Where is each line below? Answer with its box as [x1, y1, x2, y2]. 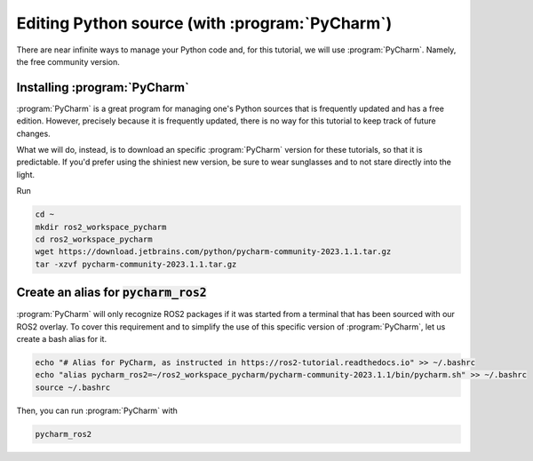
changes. [16, 128, 51, 139]
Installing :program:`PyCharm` [16, 80, 190, 95]
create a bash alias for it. [16, 334, 107, 345]
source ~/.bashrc [35, 382, 111, 393]
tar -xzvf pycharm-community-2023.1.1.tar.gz [35, 258, 237, 269]
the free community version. [16, 56, 120, 67]
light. [16, 169, 36, 179]
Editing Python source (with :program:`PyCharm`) [16, 13, 393, 33]
